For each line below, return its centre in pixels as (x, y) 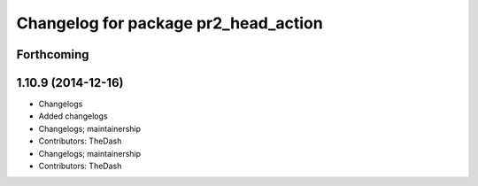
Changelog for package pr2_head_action (170, 23)
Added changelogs (73, 116)
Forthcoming (53, 54)
